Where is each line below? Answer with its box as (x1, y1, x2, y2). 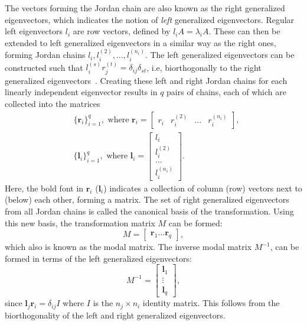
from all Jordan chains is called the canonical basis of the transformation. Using (5, 204, 294, 217)
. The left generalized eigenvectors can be (145, 48, 295, 61)
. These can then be (208, 25, 280, 37)
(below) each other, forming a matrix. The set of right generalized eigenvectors (5, 193, 289, 206)
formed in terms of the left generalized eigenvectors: (5, 252, 192, 264)
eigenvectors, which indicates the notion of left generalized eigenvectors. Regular (5, 13, 295, 25)
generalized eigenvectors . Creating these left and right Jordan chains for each (5, 74, 288, 86)
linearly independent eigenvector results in (5, 86, 158, 98)
